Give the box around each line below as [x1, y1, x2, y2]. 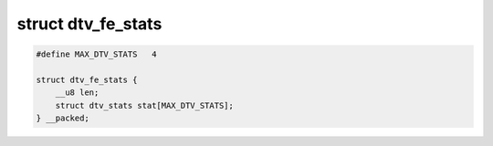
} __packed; [36, 113, 90, 123]
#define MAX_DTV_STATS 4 [36, 49, 157, 59]
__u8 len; [55, 88, 100, 98]
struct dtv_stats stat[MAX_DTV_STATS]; [55, 100, 235, 110]
